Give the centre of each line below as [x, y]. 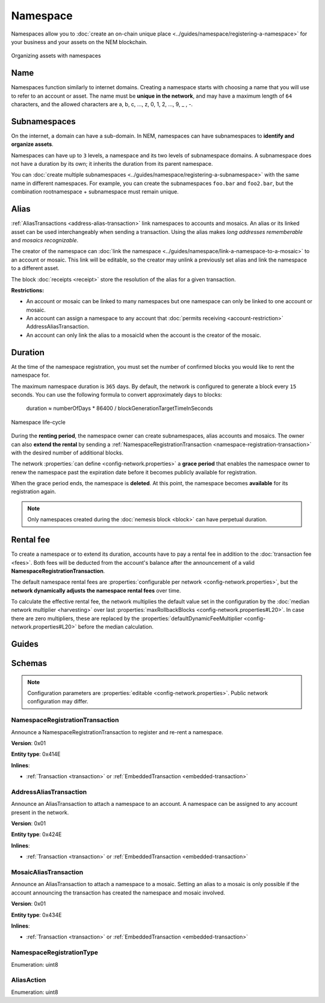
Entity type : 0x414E [36, 754]
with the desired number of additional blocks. [67, 453]
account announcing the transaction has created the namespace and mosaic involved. [118, 893]
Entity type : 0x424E [36, 834]
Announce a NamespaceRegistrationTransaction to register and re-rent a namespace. [117, 732]
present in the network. [40, 812]
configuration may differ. [58, 702]
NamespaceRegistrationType [55, 952]
